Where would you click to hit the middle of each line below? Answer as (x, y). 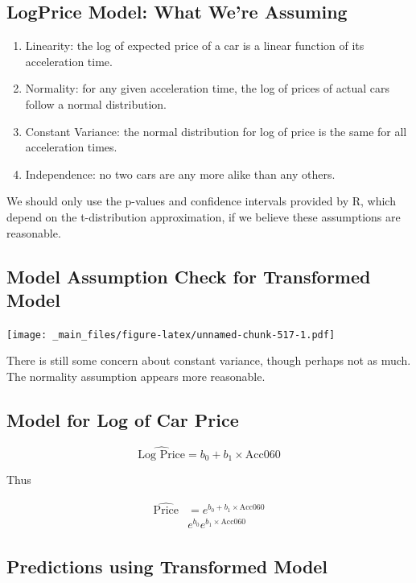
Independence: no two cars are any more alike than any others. (180, 174)
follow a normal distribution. (96, 103)
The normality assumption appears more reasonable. (136, 376)
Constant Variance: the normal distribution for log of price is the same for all (216, 131)
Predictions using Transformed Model (167, 566)
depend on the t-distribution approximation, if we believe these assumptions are (204, 216)
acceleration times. (71, 147)
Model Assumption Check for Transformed (189, 276)
